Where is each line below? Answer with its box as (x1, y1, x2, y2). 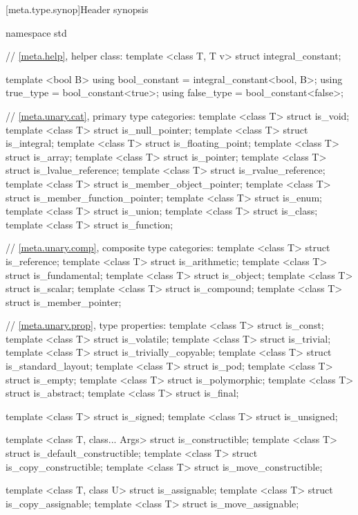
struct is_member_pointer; (6, 294, 122, 309)
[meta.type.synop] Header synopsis (6, 2, 149, 16)
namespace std (6, 25, 67, 39)
